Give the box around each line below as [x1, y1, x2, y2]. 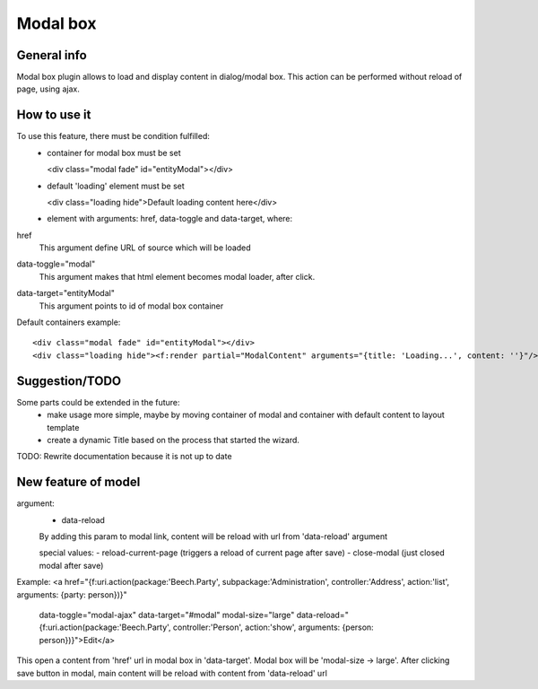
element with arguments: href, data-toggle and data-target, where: [47, 214, 293, 224]
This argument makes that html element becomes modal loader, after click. [39, 271, 316, 282]
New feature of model [16, 475, 141, 490]
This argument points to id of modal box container [39, 301, 224, 311]
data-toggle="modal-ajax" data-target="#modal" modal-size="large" [39, 609, 295, 620]
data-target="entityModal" [16, 288, 116, 299]
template [47, 422, 80, 432]
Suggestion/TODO [16, 373, 121, 388]
